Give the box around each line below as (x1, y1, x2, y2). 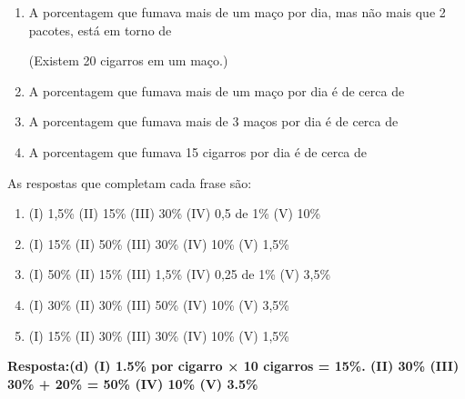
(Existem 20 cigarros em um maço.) (28, 51, 228, 70)
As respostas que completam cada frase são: (7, 173, 252, 192)
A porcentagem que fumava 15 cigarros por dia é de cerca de (28, 142, 368, 161)
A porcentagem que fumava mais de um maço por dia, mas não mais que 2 (28, 3, 446, 21)
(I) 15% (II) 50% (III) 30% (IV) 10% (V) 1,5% (28, 234, 289, 253)
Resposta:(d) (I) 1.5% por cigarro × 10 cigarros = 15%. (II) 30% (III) (7, 356, 460, 375)
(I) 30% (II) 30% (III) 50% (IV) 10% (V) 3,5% (28, 294, 289, 314)
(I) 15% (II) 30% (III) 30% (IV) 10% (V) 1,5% (28, 325, 289, 344)
